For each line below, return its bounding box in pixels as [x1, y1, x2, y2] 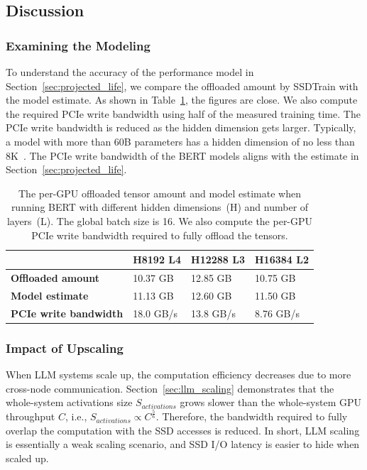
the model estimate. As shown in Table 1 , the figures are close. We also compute [6, 92, 358, 107]
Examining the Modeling [6, 36, 150, 54]
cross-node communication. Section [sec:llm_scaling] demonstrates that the [6, 381, 334, 395]
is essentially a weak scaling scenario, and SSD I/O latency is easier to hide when [6, 437, 360, 452]
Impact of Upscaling [6, 339, 124, 356]
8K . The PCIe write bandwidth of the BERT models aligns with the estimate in [6, 148, 359, 163]
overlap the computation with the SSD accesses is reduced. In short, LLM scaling [6, 422, 360, 437]
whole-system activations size [6, 395, 133, 410]
